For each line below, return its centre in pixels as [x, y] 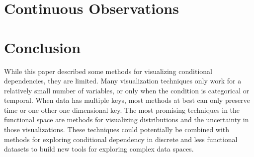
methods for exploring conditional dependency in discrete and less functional [121, 139]
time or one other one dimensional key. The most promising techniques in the [122, 110]
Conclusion [42, 47]
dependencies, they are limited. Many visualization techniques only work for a [123, 81]
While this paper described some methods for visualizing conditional [108, 71]
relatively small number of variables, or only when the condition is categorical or [127, 90]
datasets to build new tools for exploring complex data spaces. [99, 149]
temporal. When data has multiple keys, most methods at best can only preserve [127, 100]
